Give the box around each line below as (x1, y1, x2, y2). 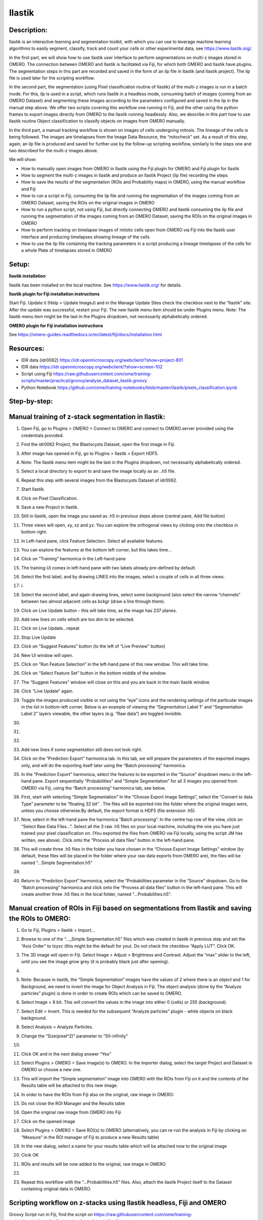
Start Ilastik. (21, 486, 45, 492)
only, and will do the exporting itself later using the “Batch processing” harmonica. (21, 762, 187, 768)
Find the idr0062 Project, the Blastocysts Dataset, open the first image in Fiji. (21, 442, 175, 447)
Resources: (9, 344, 45, 352)
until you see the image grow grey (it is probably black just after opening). (21, 959, 169, 965)
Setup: (9, 260, 30, 268)
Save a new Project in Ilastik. (21, 504, 79, 510)
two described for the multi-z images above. (9, 147, 98, 153)
